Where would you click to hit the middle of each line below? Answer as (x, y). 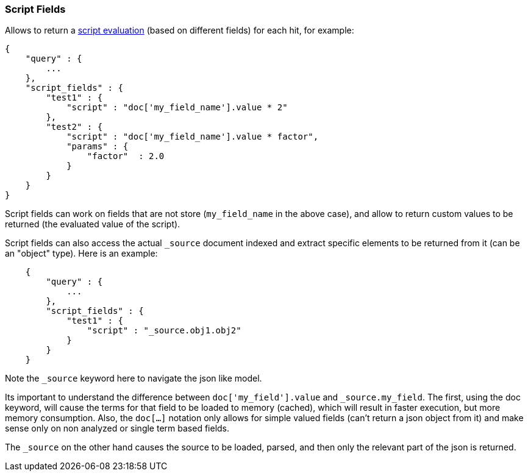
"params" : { (98, 147)
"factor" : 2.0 (126, 156)
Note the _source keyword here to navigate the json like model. (134, 378)
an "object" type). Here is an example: (81, 254)
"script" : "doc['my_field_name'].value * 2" (177, 108)
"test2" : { (74, 127)
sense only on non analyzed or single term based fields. (117, 428)
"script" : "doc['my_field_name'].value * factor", (193, 137)
